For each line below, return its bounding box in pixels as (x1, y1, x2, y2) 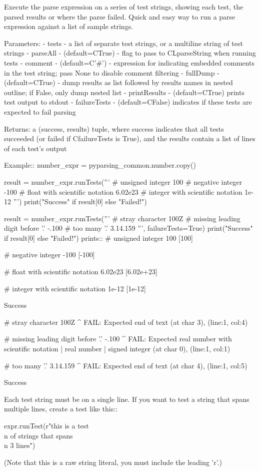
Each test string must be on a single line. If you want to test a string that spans (4, 393, 249, 404)
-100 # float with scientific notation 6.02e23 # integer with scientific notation (4, 186, 242, 197)
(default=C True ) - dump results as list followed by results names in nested (4, 77, 233, 88)
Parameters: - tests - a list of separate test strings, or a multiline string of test (4, 38, 243, 48)
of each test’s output (4, 143, 67, 153)
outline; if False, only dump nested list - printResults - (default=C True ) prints (4, 87, 244, 97)
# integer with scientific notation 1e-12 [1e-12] (4, 283, 146, 293)
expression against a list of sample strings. (4, 21, 133, 32)
